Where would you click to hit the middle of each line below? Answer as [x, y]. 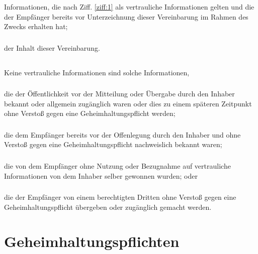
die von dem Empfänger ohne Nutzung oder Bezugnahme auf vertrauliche [117, 165]
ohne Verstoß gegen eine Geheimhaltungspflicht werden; [90, 113]
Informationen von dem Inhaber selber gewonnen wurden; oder [101, 175]
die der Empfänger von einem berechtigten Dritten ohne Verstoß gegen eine [120, 197]
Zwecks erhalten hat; [36, 26]
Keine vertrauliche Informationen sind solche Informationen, [97, 72]
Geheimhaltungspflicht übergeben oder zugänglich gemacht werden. [108, 207]
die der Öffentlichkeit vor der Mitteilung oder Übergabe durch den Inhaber [119, 94]
